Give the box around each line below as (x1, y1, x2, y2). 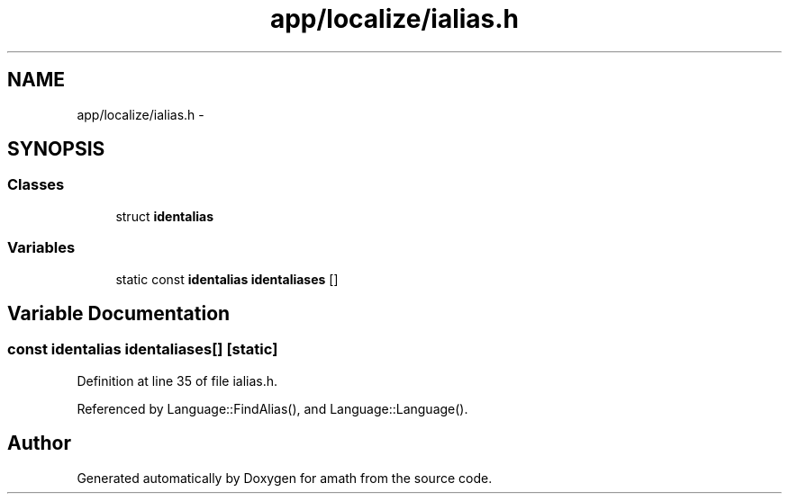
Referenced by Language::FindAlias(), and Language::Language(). (77, 400, 468, 416)
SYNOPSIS (7, 138, 105, 161)
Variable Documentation (7, 301, 231, 325)
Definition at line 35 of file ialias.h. (77, 372, 278, 389)
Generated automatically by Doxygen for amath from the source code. (77, 470, 493, 486)
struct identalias (115, 208, 213, 224)
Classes (7, 175, 65, 194)
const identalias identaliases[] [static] (7, 340, 278, 359)
